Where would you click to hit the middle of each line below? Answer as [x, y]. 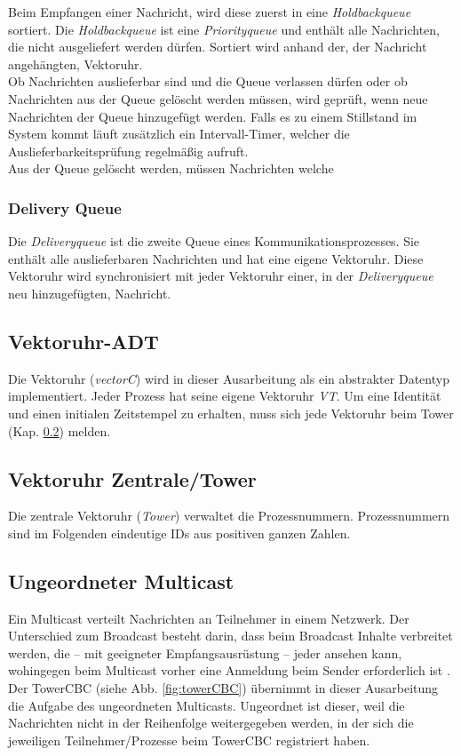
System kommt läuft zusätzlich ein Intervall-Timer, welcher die [179, 134]
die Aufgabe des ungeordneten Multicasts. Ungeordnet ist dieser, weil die [207, 705]
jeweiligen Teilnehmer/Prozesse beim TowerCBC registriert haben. [189, 740]
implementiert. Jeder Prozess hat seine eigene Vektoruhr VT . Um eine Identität [225, 396]
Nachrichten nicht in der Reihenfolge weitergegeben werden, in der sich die [211, 723]
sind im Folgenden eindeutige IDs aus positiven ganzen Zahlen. [179, 533]
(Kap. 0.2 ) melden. [60, 430]
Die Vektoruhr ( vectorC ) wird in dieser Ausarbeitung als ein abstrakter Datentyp [229, 378]
